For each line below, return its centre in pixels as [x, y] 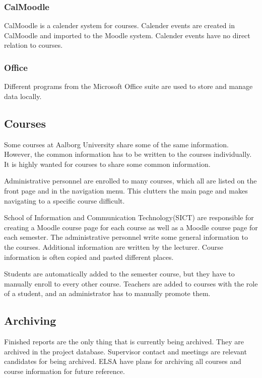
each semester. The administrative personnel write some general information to [126, 237]
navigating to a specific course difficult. [64, 200]
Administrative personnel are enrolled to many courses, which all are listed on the [130, 181]
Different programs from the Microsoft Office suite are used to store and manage [128, 86]
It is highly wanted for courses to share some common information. [107, 164]
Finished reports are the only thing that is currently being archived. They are [124, 342]
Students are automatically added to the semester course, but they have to [119, 274]
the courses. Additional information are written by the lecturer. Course [114, 247]
